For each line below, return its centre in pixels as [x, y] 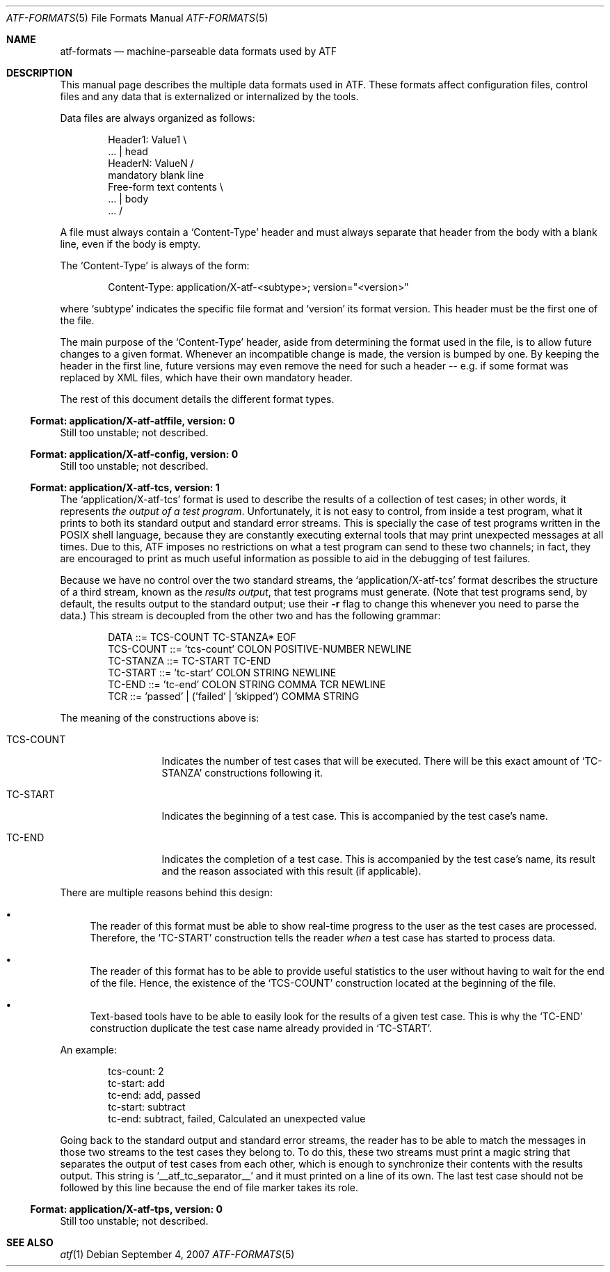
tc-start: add [137, 1083]
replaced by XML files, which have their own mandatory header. [206, 377]
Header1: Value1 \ [147, 140]
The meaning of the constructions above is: [160, 718]
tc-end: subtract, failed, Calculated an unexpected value [237, 1119]
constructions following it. [264, 773]
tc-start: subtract [147, 1107]
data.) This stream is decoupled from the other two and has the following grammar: [250, 615]
